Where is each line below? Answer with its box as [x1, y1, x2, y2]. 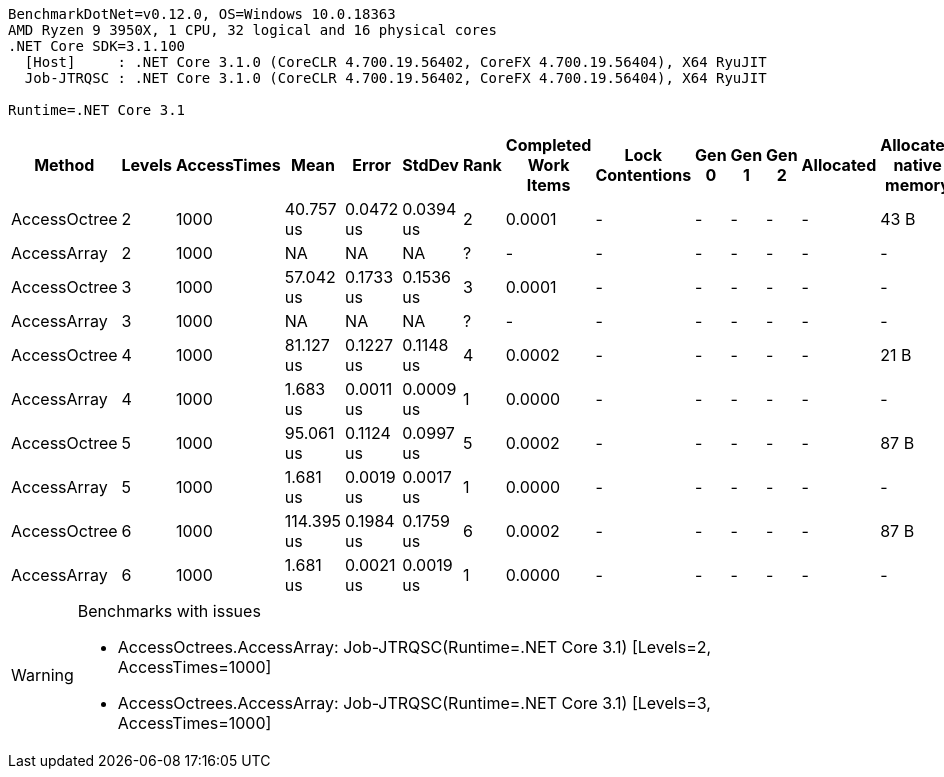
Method [34, 155, 95, 175]
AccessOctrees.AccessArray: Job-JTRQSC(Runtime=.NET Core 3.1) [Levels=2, [117, 637, 712, 657]
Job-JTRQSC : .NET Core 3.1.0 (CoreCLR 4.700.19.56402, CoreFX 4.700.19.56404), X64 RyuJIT [24, 70, 767, 86]
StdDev [402, 155, 459, 175]
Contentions [595, 165, 692, 185]
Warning [11, 665, 74, 685]
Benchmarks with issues [77, 601, 261, 621]
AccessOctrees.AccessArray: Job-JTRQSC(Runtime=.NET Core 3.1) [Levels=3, [117, 693, 711, 713]
